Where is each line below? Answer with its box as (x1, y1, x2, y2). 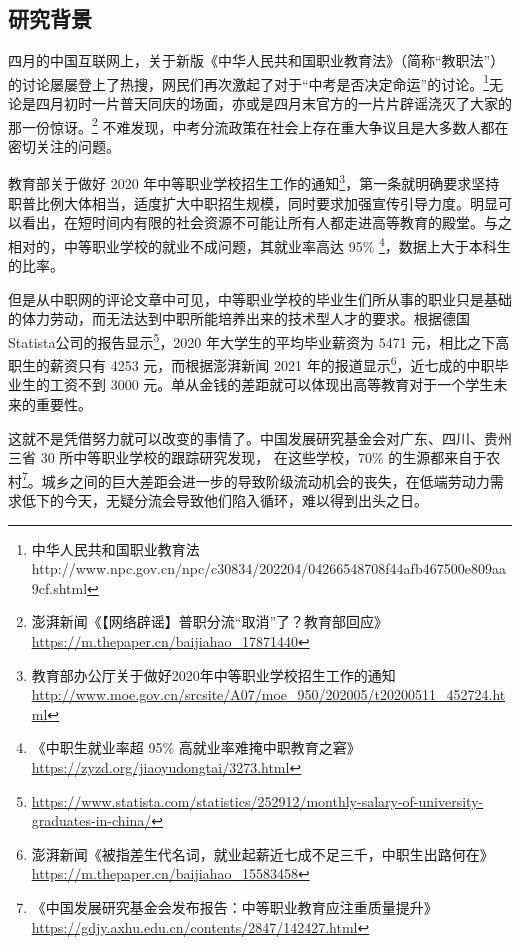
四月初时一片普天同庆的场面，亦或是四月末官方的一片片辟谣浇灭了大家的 (35, 93, 512, 114)
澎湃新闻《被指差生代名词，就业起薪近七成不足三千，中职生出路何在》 (31, 843, 494, 864)
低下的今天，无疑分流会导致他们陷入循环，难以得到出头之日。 (21, 490, 428, 511)
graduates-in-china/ (31, 810, 152, 831)
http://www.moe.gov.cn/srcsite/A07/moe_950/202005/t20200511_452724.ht (31, 684, 506, 705)
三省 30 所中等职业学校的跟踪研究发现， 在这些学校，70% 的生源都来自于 (8, 447, 487, 468)
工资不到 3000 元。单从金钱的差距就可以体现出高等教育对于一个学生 (49, 374, 494, 395)
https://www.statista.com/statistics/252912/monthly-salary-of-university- (31, 790, 484, 811)
